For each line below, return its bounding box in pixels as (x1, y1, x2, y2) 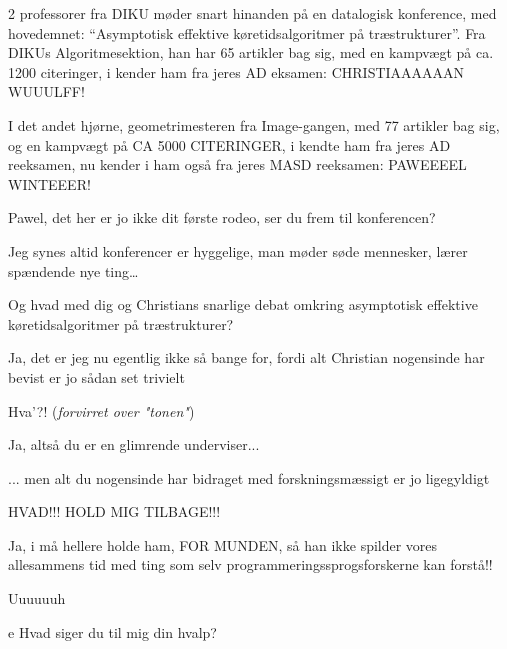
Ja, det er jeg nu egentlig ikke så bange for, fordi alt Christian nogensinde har (8, 347, 485, 368)
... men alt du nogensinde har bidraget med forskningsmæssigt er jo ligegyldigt (8, 467, 490, 488)
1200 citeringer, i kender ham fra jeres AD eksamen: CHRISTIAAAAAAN (8, 61, 465, 82)
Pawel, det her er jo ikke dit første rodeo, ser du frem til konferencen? (8, 207, 436, 228)
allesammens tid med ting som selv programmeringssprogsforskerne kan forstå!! (8, 554, 493, 575)
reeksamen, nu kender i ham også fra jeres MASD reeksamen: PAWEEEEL (8, 154, 467, 175)
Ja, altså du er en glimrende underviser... (8, 434, 260, 455)
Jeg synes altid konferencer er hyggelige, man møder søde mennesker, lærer (8, 240, 468, 261)
